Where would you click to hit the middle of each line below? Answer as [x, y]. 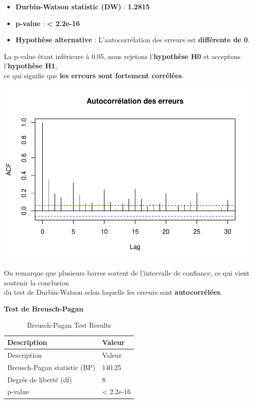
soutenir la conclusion [37, 282]
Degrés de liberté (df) [40, 379]
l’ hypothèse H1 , [31, 66]
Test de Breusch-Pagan [44, 308]
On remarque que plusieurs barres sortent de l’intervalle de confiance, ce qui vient [127, 273]
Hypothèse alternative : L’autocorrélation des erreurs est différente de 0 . [133, 40]
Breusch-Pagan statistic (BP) [51, 367]
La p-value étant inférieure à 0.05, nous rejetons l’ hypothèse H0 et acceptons [122, 56]
